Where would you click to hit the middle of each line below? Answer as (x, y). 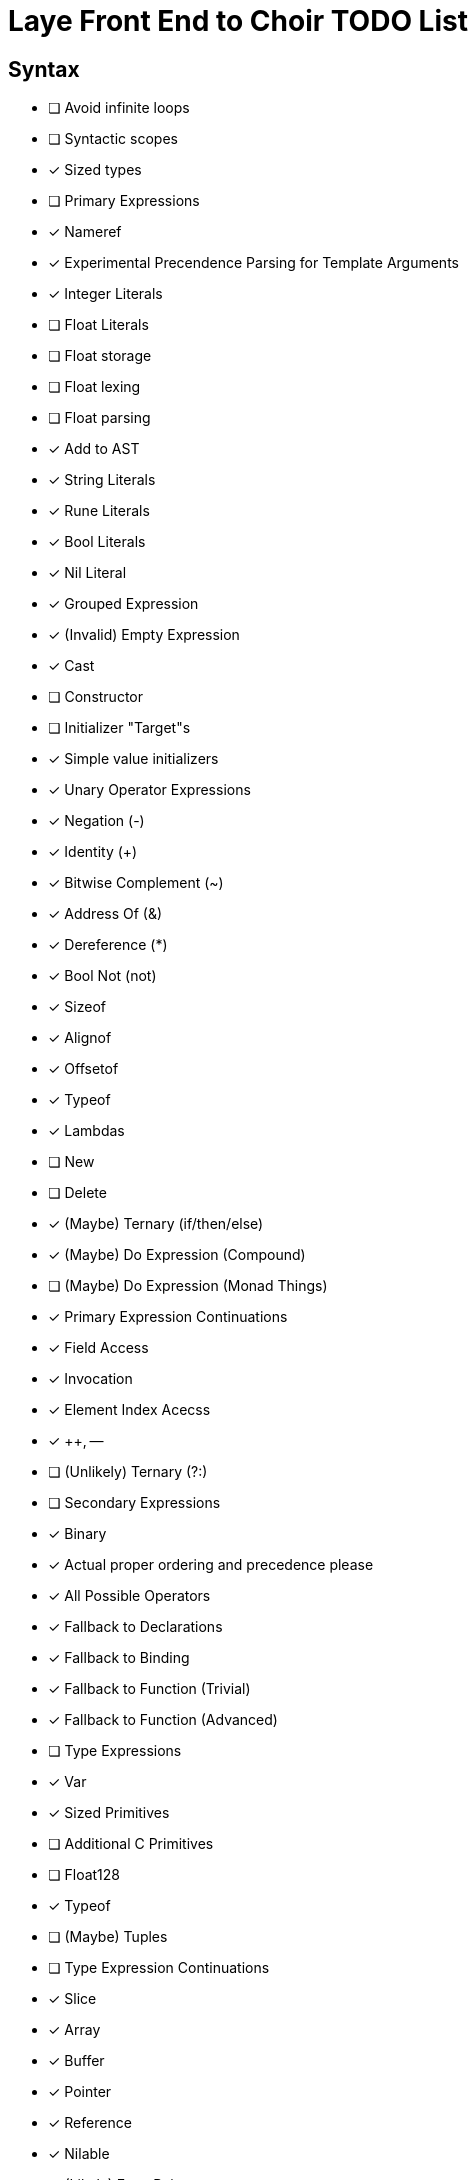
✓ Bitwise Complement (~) (136, 883)
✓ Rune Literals (99, 511)
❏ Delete (77, 1193)
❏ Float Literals (98, 325)
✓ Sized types (95, 170)
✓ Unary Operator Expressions (149, 790)
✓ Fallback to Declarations (135, 1627)
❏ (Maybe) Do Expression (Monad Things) (188, 1286)
